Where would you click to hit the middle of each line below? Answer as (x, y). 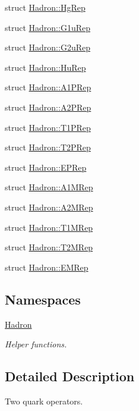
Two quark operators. (44, 401)
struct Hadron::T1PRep (48, 127)
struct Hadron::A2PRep (48, 107)
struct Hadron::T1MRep (49, 227)
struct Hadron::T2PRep (48, 147)
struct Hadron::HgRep (45, 7)
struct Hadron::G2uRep (48, 47)
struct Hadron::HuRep (45, 67)
